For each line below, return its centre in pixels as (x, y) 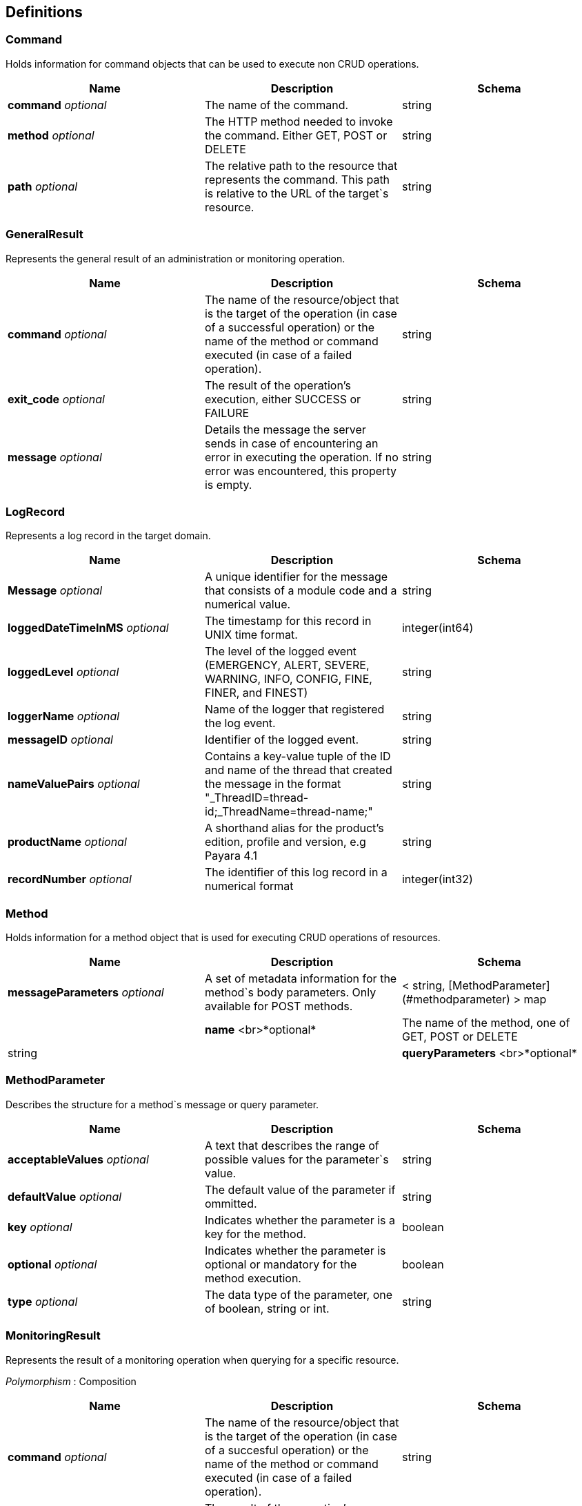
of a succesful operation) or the (287, 1450)
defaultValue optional (65, 1196)
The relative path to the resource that (301, 165)
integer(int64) (438, 628)
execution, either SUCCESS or (283, 399)
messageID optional (60, 740)
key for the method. (255, 1234)
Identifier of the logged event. (282, 740)
